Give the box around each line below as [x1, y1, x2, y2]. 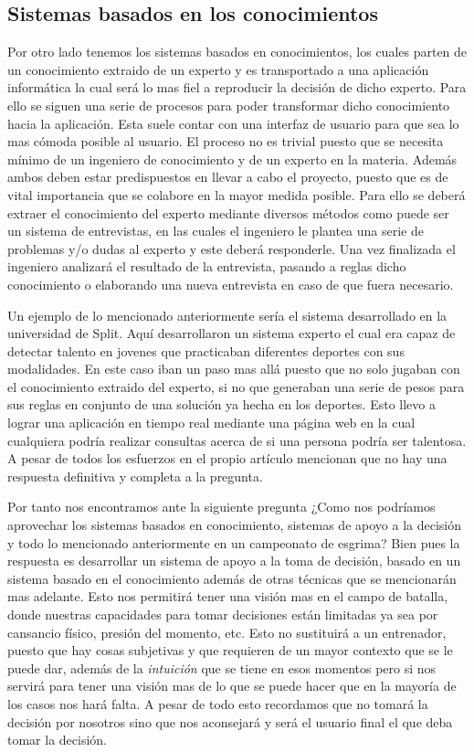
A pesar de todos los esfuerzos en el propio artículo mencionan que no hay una [7, 449, 448, 468]
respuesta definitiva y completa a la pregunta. [7, 466, 263, 485]
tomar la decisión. [7, 730, 108, 749]
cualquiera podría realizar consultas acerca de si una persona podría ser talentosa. [7, 430, 467, 450]
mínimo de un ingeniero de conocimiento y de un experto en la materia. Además [7, 149, 458, 168]
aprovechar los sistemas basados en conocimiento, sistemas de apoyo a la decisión [7, 515, 461, 535]
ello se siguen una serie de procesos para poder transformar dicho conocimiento [7, 95, 450, 114]
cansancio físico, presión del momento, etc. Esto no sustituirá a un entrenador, [7, 622, 447, 641]
